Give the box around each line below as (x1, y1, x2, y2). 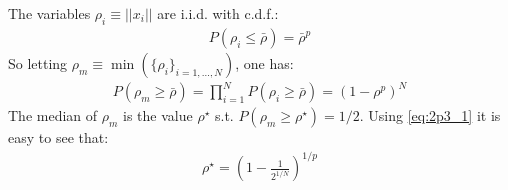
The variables (8, 3, 91, 23)
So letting (8, 52, 68, 73)
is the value (123, 105, 193, 126)
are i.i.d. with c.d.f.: (157, 3, 279, 23)
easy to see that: (8, 127, 109, 148)
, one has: (235, 52, 294, 73)
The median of (8, 105, 98, 126)
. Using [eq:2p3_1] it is (359, 105, 501, 126)
